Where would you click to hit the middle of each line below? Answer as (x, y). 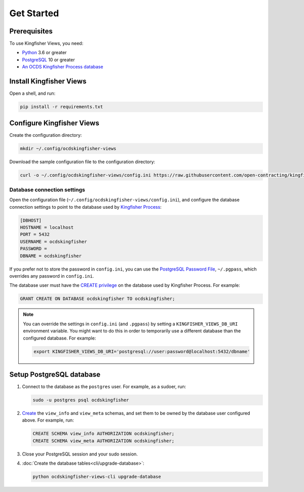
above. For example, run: (48, 420)
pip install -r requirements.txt (62, 107)
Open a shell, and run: (32, 93)
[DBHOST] (31, 220)
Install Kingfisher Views (48, 81)
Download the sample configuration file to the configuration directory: (82, 162)
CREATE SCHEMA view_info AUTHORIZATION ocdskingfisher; (104, 434)
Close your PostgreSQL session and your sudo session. (80, 454)
